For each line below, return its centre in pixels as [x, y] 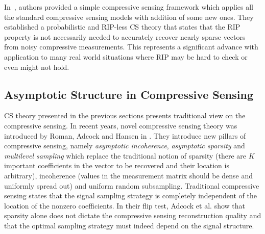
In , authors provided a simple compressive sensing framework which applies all [129, 7]
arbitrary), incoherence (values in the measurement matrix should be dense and [129, 175]
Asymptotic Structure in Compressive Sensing [129, 94]
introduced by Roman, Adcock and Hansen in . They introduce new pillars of [125, 135]
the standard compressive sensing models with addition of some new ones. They [129, 17]
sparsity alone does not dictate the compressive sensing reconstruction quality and [133, 215]
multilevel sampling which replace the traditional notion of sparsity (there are [125, 155]
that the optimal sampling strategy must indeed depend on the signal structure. [129, 225]
